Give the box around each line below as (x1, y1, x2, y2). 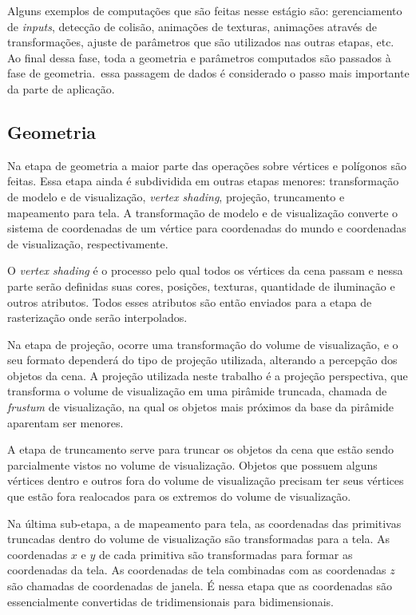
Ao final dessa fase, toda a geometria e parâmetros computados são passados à (7, 49, 391, 65)
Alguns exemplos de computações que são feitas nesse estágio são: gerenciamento (7, 2, 402, 18)
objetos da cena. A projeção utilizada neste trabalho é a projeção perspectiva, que (7, 367, 408, 383)
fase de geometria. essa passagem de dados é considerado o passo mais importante (7, 65, 410, 81)
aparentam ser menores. (7, 414, 124, 430)
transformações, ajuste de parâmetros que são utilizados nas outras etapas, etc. (7, 34, 394, 50)
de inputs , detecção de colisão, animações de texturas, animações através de (7, 18, 378, 34)
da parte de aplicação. (7, 80, 115, 97)
